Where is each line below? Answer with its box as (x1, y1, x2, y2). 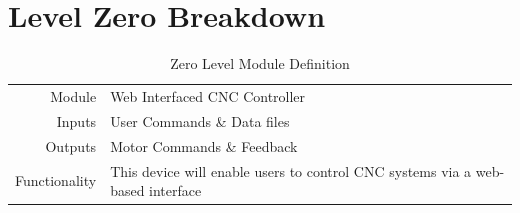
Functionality (15, 170, 97, 191)
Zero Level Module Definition (170, 53, 350, 74)
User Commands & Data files (110, 110, 290, 131)
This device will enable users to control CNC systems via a (110, 160, 472, 181)
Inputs (56, 110, 97, 131)
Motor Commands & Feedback (110, 135, 298, 156)
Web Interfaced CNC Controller (110, 85, 306, 106)
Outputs (45, 135, 97, 156)
